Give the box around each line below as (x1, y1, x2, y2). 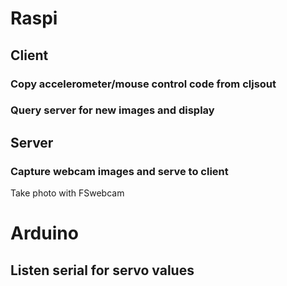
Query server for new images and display (10, 103, 215, 117)
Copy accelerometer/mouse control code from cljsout (10, 77, 277, 91)
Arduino (10, 222, 79, 245)
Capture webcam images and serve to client (10, 164, 229, 178)
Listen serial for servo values (10, 262, 195, 279)
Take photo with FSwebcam (10, 187, 125, 199)
